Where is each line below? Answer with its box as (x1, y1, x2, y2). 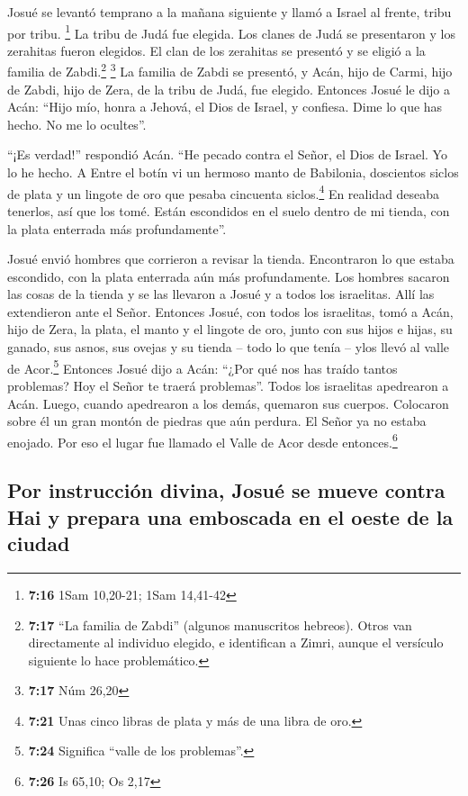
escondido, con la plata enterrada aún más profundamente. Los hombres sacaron (7, 267, 450, 285)
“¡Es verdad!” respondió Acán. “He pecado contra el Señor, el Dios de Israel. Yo (7, 145, 447, 164)
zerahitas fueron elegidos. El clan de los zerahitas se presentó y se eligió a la (7, 41, 426, 59)
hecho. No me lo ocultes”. (7, 114, 147, 133)
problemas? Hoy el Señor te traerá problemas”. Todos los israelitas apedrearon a (7, 375, 449, 394)
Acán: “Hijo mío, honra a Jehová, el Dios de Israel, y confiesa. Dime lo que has (7, 97, 443, 116)
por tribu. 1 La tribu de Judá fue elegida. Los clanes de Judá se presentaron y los (7, 21, 455, 42)
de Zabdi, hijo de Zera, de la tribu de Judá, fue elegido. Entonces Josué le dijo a (7, 79, 450, 98)
